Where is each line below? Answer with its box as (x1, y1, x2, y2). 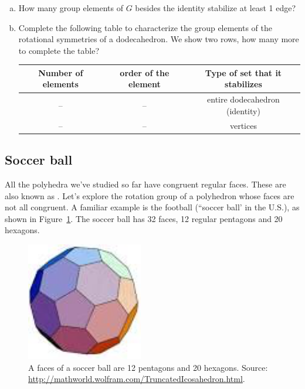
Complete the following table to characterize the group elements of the (18, 21, 273, 33)
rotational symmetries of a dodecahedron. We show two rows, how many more (18, 33, 299, 45)
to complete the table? (18, 44, 100, 56)
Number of (38, 66, 83, 79)
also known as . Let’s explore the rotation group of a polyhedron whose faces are (5, 189, 294, 202)
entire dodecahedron (207, 93, 280, 105)
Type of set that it (205, 66, 282, 79)
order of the (120, 66, 170, 79)
